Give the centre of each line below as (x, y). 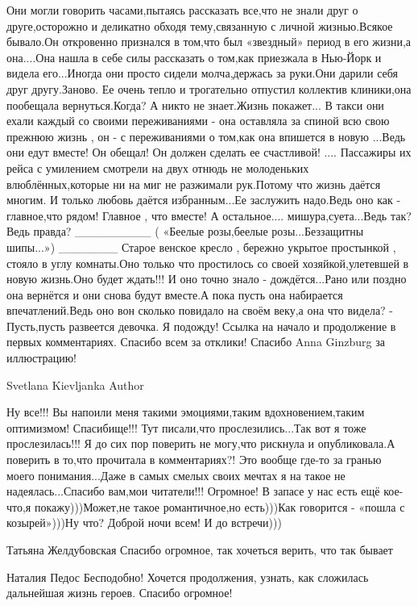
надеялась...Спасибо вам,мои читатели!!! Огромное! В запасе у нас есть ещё (193, 491)
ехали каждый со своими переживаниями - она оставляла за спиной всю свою (198, 121)
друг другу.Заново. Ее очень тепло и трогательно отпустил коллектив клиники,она (209, 88)
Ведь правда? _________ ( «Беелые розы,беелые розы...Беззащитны (185, 231)
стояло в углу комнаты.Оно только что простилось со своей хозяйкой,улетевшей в (208, 263)
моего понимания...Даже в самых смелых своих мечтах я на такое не (176, 475)
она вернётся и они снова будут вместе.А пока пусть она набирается (175, 294)
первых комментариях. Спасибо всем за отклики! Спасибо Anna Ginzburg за (196, 342)
